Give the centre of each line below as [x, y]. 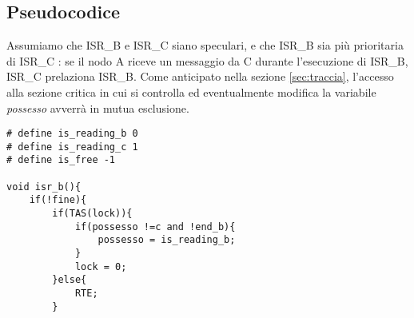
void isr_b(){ [44, 187]
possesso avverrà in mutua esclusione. [98, 107]
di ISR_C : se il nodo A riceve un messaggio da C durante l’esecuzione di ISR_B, [207, 60]
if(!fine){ [58, 200]
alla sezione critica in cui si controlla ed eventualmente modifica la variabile [191, 91]
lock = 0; [101, 266]
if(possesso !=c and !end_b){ [155, 227]
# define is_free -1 [61, 160]
